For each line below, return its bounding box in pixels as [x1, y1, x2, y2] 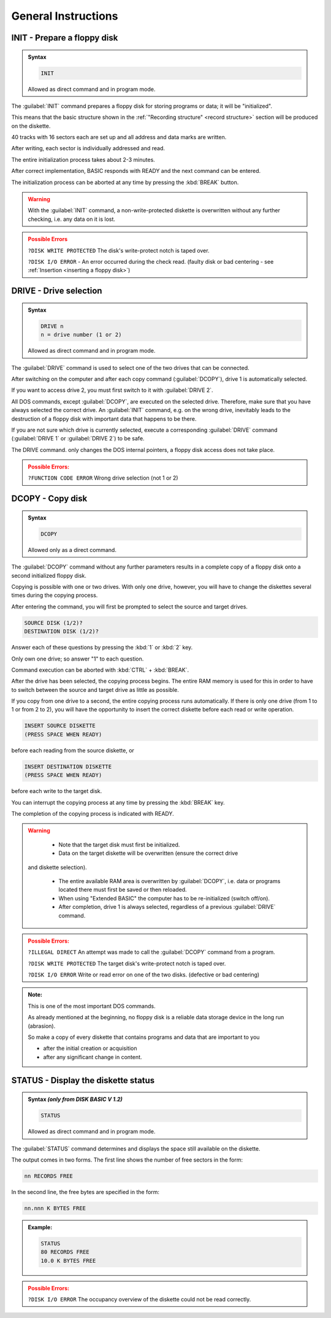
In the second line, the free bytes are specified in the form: [11, 1188, 159, 1195]
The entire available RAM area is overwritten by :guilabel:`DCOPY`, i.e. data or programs [58, 877, 281, 884]
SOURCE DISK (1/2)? [24, 619, 83, 626]
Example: [28, 1224, 53, 1231]
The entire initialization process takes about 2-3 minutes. [11, 156, 156, 163]
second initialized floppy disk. [11, 572, 87, 579]
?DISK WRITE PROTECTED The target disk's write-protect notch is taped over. [28, 960, 226, 967]
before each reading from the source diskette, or [11, 746, 135, 754]
